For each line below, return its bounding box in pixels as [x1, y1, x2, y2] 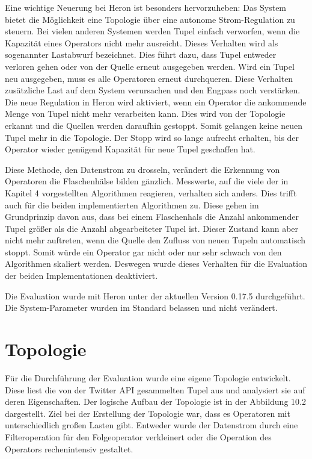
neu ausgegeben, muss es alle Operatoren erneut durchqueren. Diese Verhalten [5, 72, 293, 84]
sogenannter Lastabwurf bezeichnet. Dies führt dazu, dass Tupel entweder [5, 48, 277, 61]
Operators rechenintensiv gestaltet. [5, 442, 133, 455]
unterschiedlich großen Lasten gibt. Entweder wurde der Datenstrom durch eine [5, 419, 298, 431]
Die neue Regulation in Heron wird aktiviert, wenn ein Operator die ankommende [5, 95, 307, 108]
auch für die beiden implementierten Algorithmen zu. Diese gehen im [5, 198, 259, 211]
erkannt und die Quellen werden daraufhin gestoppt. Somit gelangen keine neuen [5, 119, 302, 131]
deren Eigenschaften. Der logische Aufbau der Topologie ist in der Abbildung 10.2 [5, 395, 306, 408]
